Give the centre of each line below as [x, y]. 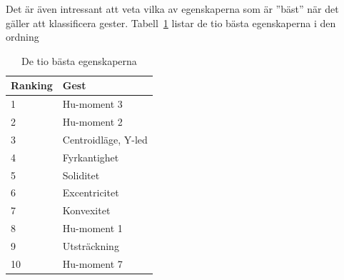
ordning [22, 37]
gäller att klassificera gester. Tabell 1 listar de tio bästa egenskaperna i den [171, 22]
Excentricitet [91, 192]
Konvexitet [86, 210]
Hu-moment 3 [92, 104]
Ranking [32, 85]
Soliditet [81, 175]
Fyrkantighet [91, 157]
